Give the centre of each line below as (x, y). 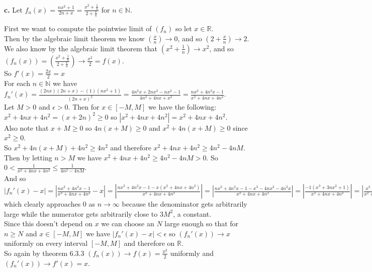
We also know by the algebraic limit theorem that (81, 48)
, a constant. (192, 213)
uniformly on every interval (46, 243)
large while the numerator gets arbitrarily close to (81, 213)
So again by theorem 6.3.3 (44, 253)
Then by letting (28, 157)
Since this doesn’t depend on (48, 223)
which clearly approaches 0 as (50, 204)
